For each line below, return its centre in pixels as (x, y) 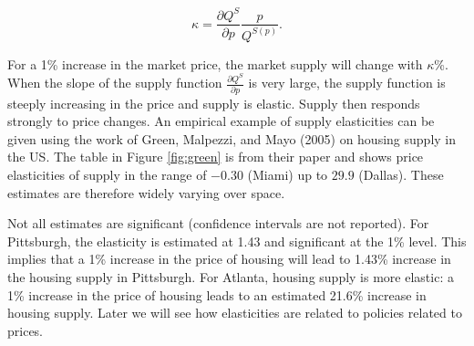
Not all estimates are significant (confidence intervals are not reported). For (218, 223)
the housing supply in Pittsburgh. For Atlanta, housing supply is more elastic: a (231, 276)
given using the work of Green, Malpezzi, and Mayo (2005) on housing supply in (232, 138)
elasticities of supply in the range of (107, 174)
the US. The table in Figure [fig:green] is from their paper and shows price (216, 157)
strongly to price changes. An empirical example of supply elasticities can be (221, 121)
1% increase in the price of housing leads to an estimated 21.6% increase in (217, 294)
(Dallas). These (401, 174)
